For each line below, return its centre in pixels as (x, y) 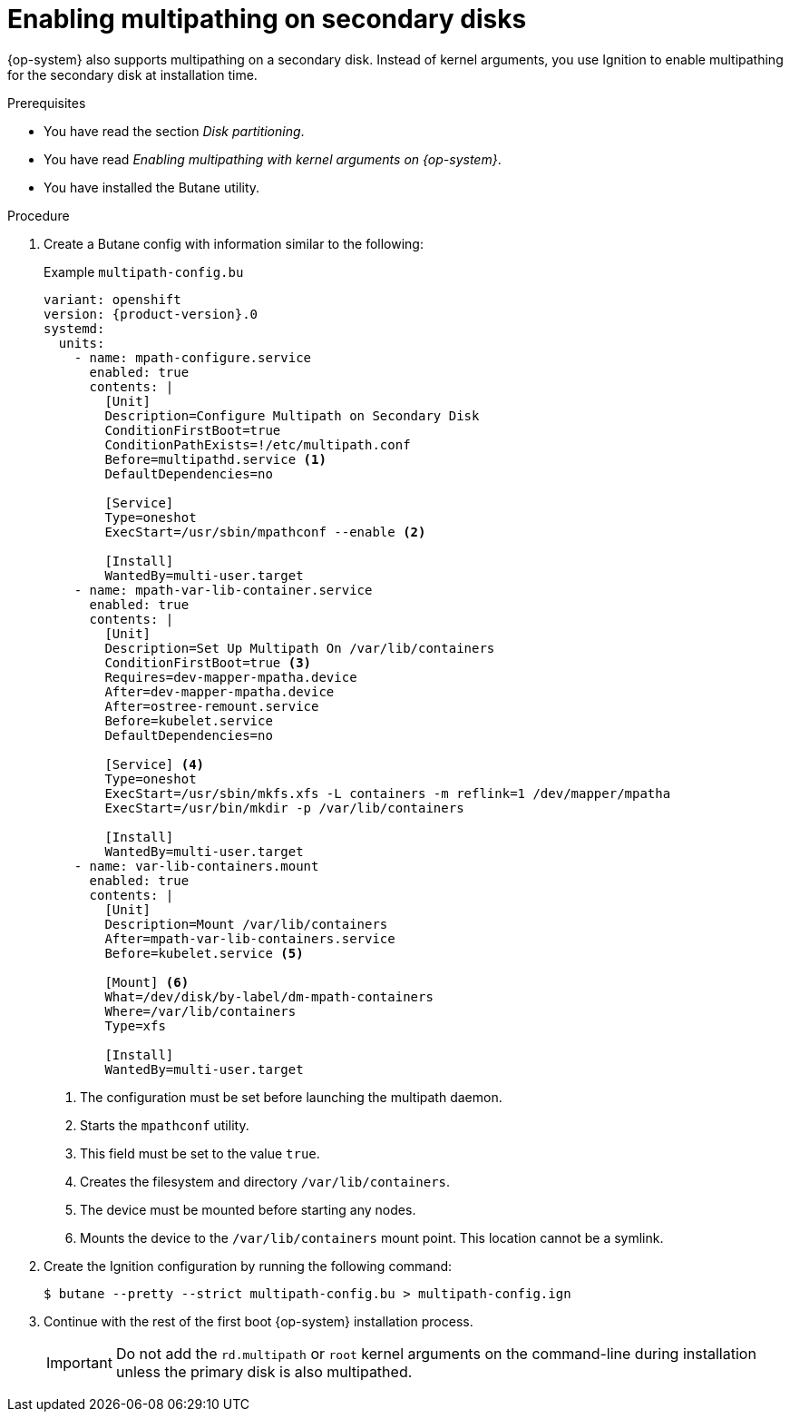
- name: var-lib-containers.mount (196, 866)
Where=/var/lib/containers (200, 1011)
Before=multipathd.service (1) (215, 459)
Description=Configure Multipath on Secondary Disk (292, 415)
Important (79, 1362)
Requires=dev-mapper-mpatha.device (231, 677)
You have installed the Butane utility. (152, 187)
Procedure (39, 215)
